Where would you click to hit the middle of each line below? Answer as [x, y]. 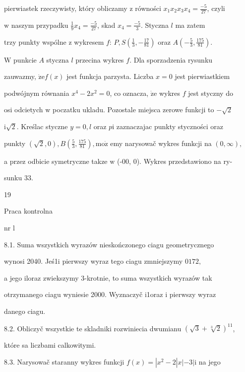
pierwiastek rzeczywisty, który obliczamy [66, 8]
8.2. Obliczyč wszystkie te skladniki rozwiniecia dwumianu [93, 328]
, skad [106, 25]
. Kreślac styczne [42, 126]
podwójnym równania [37, 93]
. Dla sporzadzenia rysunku [171, 59]
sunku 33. [19, 178]
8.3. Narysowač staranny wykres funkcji [64, 361]
